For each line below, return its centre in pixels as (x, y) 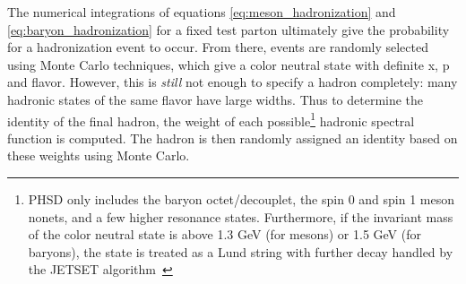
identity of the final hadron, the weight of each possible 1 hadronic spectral (211, 119)
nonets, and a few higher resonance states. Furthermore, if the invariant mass (241, 216)
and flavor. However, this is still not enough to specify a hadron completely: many (233, 82)
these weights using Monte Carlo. (99, 155)
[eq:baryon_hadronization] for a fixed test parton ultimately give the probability (229, 29)
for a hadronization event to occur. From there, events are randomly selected (218, 47)
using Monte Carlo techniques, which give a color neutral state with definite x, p (229, 64)
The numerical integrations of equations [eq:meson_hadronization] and (202, 12)
